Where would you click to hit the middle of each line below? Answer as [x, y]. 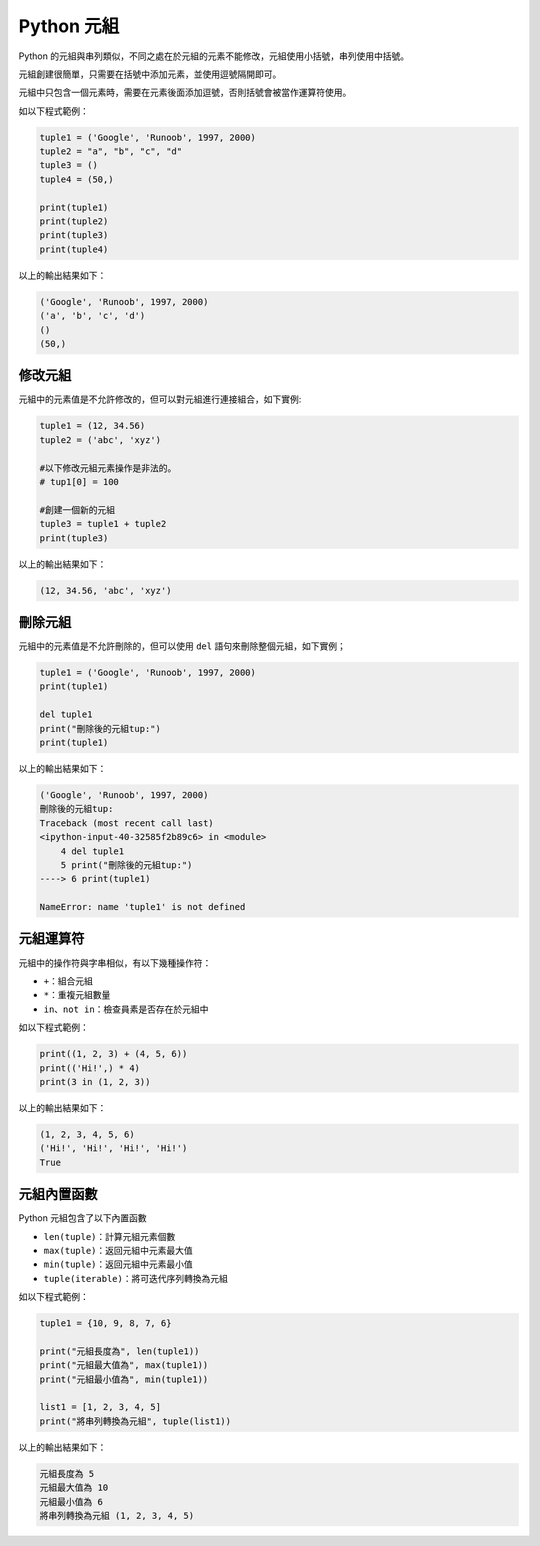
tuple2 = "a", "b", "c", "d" [111, 151]
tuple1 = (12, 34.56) [92, 426]
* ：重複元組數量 [77, 995]
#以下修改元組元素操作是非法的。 [108, 468]
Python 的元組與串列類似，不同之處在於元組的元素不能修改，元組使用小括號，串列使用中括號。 [214, 56]
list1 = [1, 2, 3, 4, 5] [100, 1407]
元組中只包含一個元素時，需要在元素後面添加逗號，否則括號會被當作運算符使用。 [185, 92]
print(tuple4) [74, 249]
